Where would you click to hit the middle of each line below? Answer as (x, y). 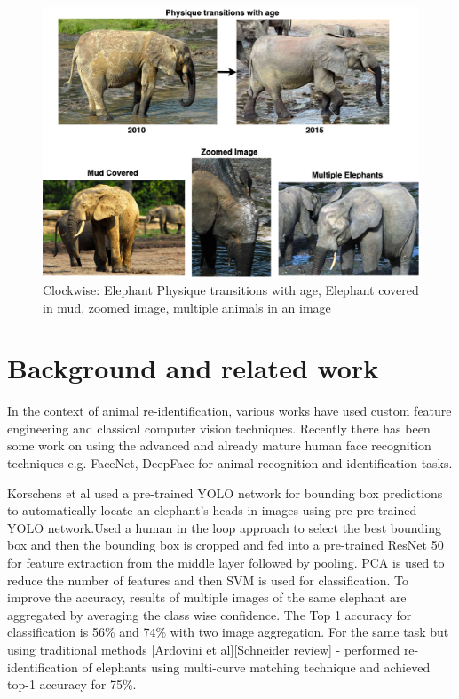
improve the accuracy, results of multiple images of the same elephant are (207, 597)
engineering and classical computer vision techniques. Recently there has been (219, 428)
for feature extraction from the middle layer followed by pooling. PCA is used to (226, 562)
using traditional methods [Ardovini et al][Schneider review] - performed (204, 649)
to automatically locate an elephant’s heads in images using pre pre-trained (212, 510)
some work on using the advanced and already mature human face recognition (219, 445)
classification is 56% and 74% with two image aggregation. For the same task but (228, 632)
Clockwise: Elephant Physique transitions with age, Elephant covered (231, 289)
